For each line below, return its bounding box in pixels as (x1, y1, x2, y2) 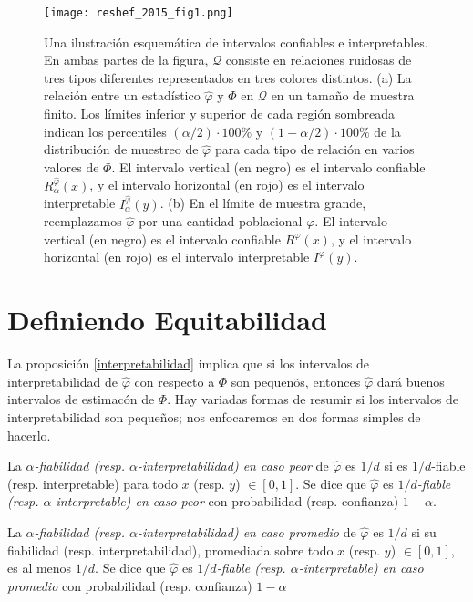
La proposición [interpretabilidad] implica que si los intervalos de (7, 354, 369, 373)
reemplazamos (44, 212, 122, 231)
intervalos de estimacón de (7, 389, 155, 409)
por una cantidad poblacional (139, 212, 303, 231)
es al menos (7, 558, 72, 577)
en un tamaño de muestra (271, 86, 415, 105)
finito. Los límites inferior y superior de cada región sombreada (44, 104, 395, 123)
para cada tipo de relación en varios (214, 140, 415, 159)
